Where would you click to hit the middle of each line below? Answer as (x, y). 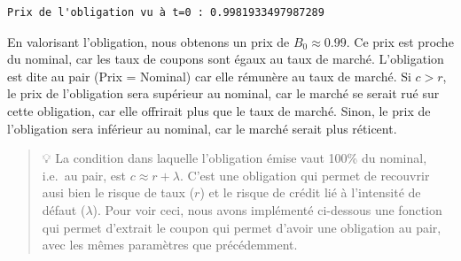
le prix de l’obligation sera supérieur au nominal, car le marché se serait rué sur (223, 93)
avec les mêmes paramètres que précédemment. (170, 245)
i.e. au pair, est (84, 175)
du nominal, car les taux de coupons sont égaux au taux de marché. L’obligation (226, 59)
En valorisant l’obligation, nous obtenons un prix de (148, 41)
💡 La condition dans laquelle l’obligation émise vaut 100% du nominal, (234, 158)
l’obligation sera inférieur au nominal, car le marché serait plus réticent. (202, 128)
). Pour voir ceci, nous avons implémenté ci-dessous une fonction (267, 209)
